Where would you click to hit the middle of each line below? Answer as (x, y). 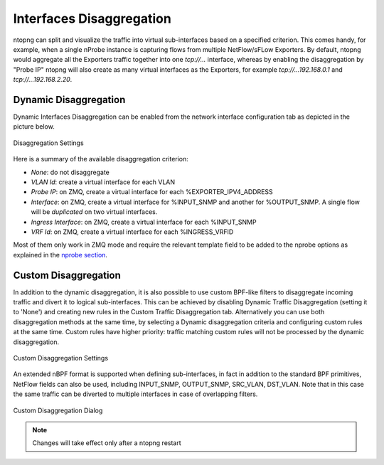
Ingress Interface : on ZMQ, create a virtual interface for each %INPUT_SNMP (144, 222)
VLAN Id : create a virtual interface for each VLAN (103, 182)
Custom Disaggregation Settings (61, 358)
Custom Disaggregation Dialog (58, 410)
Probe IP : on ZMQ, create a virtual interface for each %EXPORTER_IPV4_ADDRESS (152, 192)
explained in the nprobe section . (60, 255)
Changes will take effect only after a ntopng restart (107, 443)
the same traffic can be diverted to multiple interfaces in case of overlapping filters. (135, 394)
